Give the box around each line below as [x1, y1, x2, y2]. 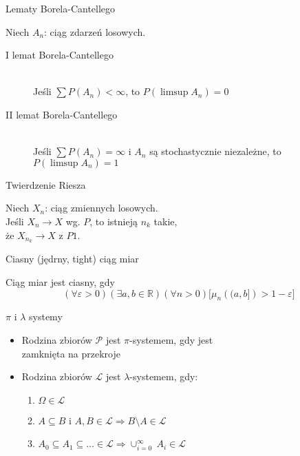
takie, [153, 214, 178, 228]
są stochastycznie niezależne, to [149, 144, 281, 158]
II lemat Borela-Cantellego [6, 107, 118, 121]
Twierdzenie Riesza [6, 177, 86, 191]
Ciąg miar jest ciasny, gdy [6, 274, 115, 289]
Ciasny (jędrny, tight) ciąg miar [6, 251, 139, 266]
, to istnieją [89, 214, 138, 228]
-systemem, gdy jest [129, 332, 213, 346]
